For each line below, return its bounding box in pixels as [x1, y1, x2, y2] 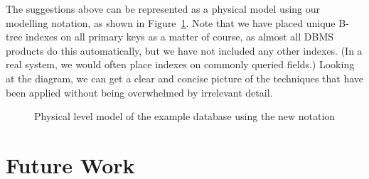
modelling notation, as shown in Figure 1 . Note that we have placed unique [6, 15, 336, 30]
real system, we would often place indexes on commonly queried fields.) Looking [6, 57, 355, 72]
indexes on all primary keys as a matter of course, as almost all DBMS [26, 29, 334, 44]
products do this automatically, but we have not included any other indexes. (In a [6, 43, 363, 58]
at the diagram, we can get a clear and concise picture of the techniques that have [6, 70, 364, 85]
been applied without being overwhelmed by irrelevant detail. [6, 85, 273, 99]
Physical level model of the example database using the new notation [34, 109, 336, 124]
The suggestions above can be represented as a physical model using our [6, 1, 321, 16]
